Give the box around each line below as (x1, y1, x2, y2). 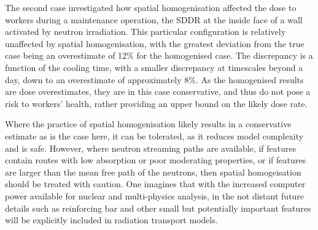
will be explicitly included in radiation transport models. (5, 213, 218, 226)
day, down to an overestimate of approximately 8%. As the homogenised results (5, 73, 304, 86)
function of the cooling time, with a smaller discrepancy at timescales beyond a (5, 61, 303, 73)
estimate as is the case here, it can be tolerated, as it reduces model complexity (5, 129, 304, 142)
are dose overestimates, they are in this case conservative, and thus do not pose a (5, 85, 311, 98)
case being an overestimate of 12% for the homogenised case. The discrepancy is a (5, 49, 313, 62)
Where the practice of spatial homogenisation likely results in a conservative (5, 117, 292, 130)
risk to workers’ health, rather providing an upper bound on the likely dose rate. (5, 97, 308, 109)
